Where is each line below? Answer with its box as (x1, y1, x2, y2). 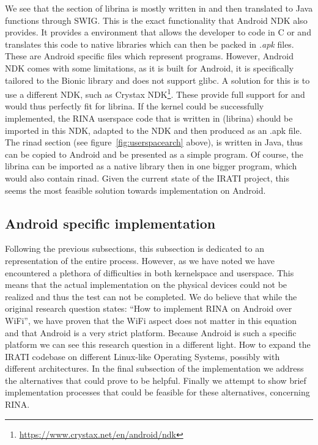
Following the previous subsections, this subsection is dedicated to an (5, 242, 264, 255)
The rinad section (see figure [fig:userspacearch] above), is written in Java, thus (5, 136, 303, 149)
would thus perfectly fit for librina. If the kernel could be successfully (5, 100, 264, 112)
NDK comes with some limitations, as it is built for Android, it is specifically (5, 61, 294, 74)
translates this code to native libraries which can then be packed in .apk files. (5, 37, 294, 50)
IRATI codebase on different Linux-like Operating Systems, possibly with (5, 350, 280, 362)
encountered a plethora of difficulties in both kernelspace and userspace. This (5, 266, 294, 279)
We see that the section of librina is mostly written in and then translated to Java (5, 2, 313, 14)
